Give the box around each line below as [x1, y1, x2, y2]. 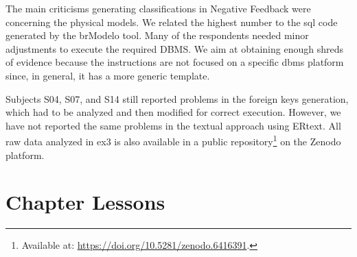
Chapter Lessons [5, 188, 165, 216]
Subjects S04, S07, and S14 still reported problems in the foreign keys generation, [5, 91, 349, 106]
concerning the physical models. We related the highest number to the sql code [5, 14, 338, 29]
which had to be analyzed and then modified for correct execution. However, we [5, 105, 341, 119]
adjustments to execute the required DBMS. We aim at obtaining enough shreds [5, 41, 343, 56]
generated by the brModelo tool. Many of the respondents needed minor [5, 28, 309, 42]
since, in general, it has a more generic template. [5, 68, 210, 82]
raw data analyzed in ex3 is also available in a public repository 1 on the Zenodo [5, 132, 341, 148]
